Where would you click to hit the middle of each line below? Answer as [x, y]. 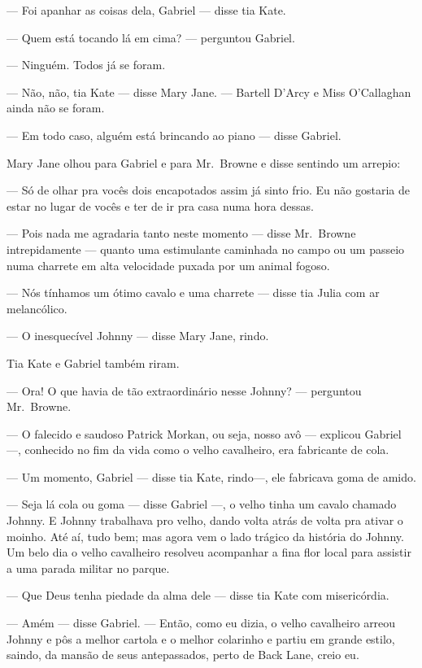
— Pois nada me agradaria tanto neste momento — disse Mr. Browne [181, 233]
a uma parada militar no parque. [88, 568]
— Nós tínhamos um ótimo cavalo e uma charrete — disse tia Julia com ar [193, 293]
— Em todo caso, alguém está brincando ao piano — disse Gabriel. [174, 135]
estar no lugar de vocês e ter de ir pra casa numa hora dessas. [160, 205]
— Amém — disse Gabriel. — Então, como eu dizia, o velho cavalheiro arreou [201, 623]
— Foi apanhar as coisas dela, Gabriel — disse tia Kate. [146, 10]
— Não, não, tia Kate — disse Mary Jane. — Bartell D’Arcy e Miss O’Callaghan [209, 92]
